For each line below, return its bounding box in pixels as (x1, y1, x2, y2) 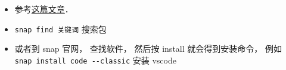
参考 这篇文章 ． (14, 3, 73, 15)
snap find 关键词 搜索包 (14, 22, 107, 35)
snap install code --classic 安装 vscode (14, 54, 176, 66)
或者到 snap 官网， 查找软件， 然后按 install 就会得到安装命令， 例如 (14, 42, 282, 55)
